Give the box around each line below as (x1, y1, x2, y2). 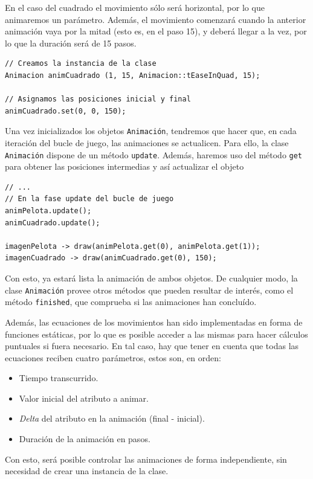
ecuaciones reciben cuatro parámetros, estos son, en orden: (5, 351, 221, 364)
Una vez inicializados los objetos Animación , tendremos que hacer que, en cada (5, 124, 297, 137)
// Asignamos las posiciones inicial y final (5, 95, 191, 104)
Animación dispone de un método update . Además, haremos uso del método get (5, 148, 303, 161)
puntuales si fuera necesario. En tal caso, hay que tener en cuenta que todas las (5, 339, 299, 352)
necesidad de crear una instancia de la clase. (5, 465, 169, 477)
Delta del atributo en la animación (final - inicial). (19, 412, 205, 425)
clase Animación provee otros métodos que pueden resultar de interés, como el (5, 283, 294, 296)
